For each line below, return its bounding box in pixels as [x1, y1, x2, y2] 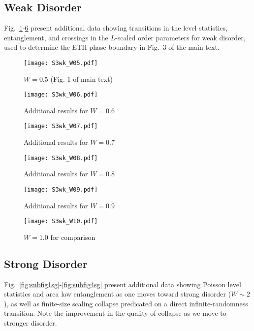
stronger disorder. [4, 318, 57, 328]
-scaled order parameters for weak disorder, [115, 32, 246, 42]
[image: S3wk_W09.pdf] [24, 186, 98, 193]
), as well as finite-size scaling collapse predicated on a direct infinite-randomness [4, 298, 248, 308]
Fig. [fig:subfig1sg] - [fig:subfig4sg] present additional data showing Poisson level [4, 279, 241, 289]
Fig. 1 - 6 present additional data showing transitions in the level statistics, [4, 23, 227, 33]
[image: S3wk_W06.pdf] [24, 91, 98, 99]
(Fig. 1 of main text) [50, 73, 113, 84]
